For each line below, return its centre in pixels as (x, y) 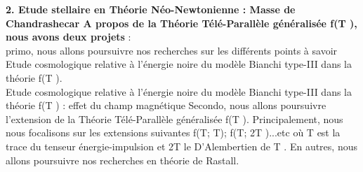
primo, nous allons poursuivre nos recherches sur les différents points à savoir (172, 50)
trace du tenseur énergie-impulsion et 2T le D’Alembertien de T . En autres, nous (181, 146)
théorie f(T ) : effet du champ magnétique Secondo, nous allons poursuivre (166, 105)
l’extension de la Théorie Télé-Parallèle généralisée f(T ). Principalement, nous (174, 119)
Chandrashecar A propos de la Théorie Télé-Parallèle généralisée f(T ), (181, 23)
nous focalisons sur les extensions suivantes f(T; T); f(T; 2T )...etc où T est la (173, 132)
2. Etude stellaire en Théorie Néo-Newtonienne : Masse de (151, 9)
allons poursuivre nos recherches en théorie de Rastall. (123, 160)
